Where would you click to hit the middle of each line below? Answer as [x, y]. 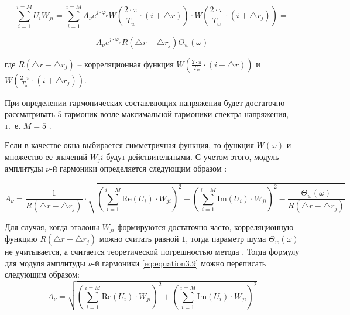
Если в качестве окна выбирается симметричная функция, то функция [129, 145]
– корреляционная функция [126, 64]
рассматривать [30, 114]
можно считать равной [139, 239]
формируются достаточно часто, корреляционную [205, 226]
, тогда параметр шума [226, 239]
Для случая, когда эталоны [52, 226]
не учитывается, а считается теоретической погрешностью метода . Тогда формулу [152, 251]
